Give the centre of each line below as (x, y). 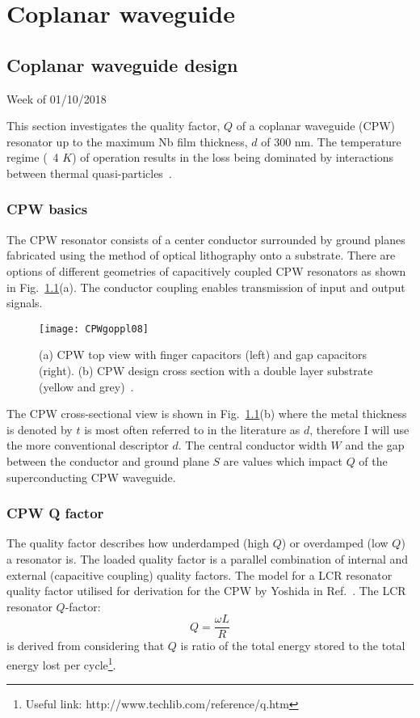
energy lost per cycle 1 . (61, 663)
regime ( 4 (33, 157)
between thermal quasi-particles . (89, 173)
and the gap (375, 445)
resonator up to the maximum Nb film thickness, (127, 141)
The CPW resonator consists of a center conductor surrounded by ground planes (206, 239)
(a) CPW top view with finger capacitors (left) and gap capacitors (203, 355)
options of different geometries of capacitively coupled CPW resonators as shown (206, 270)
